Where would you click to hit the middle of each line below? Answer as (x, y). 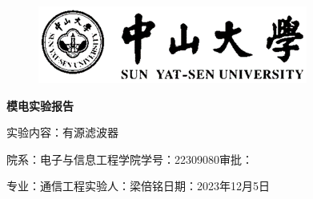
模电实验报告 (40, 105)
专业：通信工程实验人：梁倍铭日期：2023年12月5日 (138, 186)
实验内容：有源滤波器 (62, 132)
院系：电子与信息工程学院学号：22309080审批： (130, 159)
